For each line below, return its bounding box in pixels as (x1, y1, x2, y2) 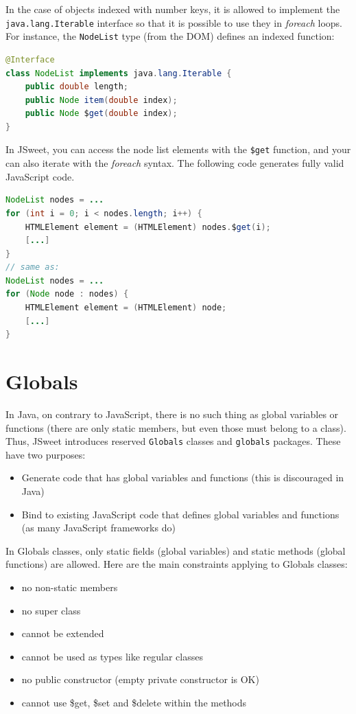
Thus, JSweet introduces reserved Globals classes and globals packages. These (5, 434, 341, 448)
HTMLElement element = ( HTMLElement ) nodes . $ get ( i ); (25, 222, 271, 232)
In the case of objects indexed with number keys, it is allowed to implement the (5, 2, 340, 16)
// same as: (5, 262, 60, 273)
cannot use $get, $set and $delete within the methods (21, 695, 247, 709)
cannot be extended (21, 626, 104, 641)
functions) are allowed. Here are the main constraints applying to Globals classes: (5, 557, 348, 571)
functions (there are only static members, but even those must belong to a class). (5, 420, 346, 435)
